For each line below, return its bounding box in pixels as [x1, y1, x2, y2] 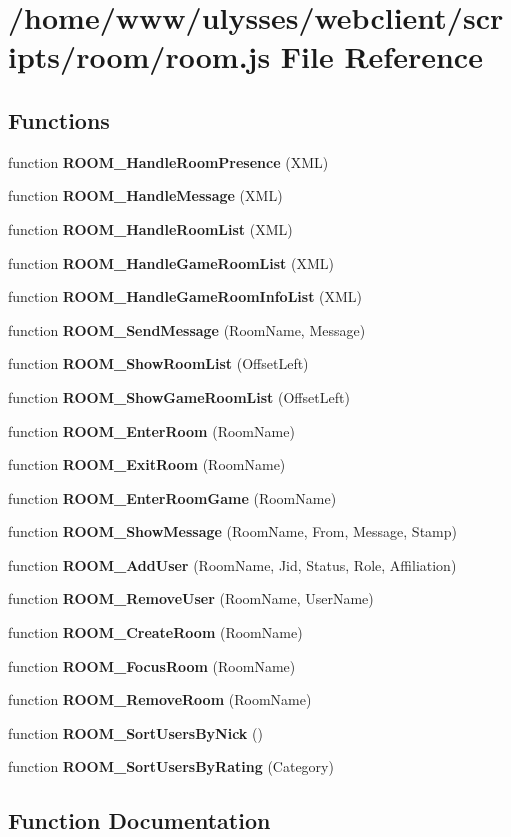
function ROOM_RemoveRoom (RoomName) [8, 689, 312, 710]
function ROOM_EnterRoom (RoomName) [8, 420, 295, 441]
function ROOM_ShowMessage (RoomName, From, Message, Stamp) [8, 521, 457, 542]
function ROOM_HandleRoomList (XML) [8, 218, 293, 239]
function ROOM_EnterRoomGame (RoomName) [8, 487, 337, 508]
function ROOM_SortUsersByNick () [8, 722, 263, 743]
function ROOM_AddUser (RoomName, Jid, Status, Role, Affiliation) [8, 554, 457, 575]
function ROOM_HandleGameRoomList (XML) [8, 252, 335, 273]
